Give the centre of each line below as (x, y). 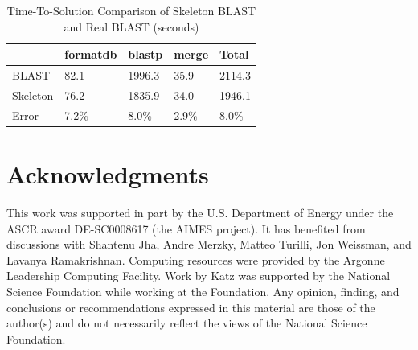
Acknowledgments (108, 174)
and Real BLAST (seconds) (131, 26)
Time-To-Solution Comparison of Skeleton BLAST (131, 10)
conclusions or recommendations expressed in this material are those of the (191, 307)
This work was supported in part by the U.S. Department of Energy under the (200, 212)
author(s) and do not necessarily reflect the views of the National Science (187, 323)
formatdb (91, 54)
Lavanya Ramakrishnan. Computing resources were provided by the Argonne (196, 259)
